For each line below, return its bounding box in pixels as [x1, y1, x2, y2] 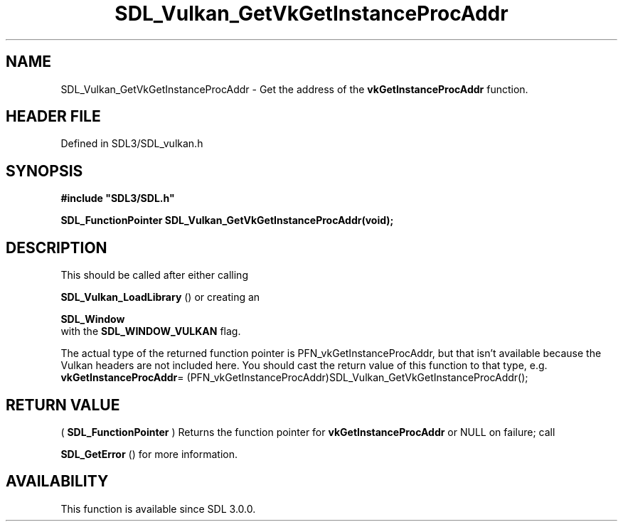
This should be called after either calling [60, 269, 248, 282]
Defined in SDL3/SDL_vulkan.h [60, 137, 203, 150]
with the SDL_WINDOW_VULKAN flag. [60, 325, 241, 338]
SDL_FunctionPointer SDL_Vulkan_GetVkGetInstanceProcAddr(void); [60, 214, 394, 227]
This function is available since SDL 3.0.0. [60, 502, 256, 515]
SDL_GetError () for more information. [60, 447, 238, 460]
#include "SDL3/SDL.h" [60, 192, 175, 205]
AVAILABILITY [6, 472, 109, 491]
